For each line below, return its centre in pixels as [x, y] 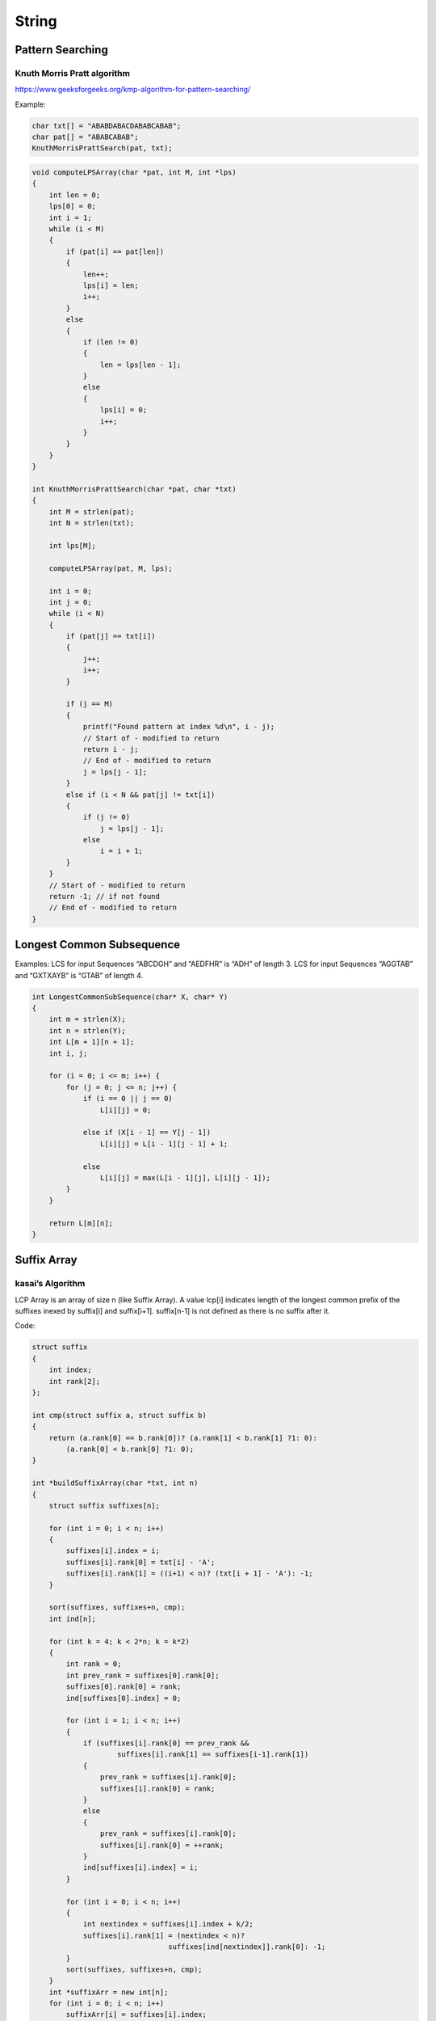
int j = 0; [70, 602]
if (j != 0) [107, 817]
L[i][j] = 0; [126, 1110]
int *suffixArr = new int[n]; [109, 1992]
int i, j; [68, 1053]
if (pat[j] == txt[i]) [111, 636]
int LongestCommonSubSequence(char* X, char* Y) [130, 997]
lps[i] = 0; [124, 410]
